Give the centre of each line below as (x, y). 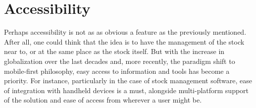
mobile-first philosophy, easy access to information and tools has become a (117, 71)
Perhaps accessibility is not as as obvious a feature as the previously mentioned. (125, 32)
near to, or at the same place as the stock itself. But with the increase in (114, 51)
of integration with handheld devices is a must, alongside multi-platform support (127, 90)
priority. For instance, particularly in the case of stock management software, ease (128, 81)
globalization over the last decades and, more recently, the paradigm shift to (120, 61)
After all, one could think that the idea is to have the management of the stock (124, 41)
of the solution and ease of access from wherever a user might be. (103, 100)
